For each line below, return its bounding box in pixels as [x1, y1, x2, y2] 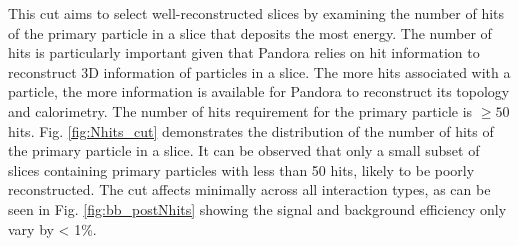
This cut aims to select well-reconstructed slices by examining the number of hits [8, 3, 505, 23]
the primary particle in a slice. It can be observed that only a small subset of [8, 140, 480, 161]
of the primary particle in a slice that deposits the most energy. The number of [8, 22, 492, 43]
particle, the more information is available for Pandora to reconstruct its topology [8, 81, 510, 102]
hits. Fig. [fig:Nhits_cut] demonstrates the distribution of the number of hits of [8, 120, 494, 141]
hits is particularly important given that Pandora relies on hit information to [8, 42, 480, 63]
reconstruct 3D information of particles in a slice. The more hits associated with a [8, 61, 511, 82]
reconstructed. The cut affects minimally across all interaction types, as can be [8, 179, 491, 200]
